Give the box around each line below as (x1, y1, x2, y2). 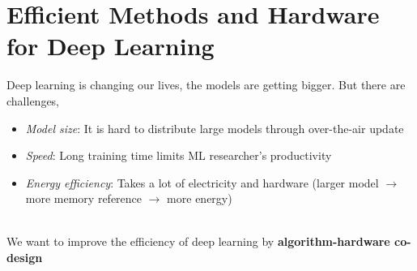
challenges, (6, 92, 60, 109)
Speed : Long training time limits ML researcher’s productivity (25, 147, 332, 164)
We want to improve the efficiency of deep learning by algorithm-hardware (6, 233, 390, 250)
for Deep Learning (6, 29, 215, 62)
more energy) (167, 190, 232, 207)
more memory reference (25, 190, 143, 207)
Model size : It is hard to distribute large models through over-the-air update (25, 119, 404, 136)
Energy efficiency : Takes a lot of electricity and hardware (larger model (25, 174, 379, 191)
